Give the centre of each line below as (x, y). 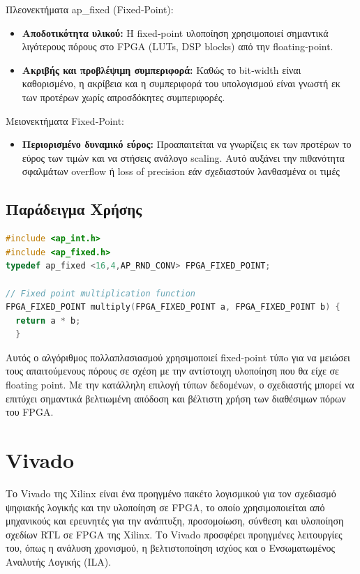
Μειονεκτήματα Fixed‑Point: (65, 120)
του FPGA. (30, 412)
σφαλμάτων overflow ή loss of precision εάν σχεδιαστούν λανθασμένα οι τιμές (181, 171)
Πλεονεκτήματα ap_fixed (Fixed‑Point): (90, 9)
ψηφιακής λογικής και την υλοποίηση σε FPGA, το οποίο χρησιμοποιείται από (165, 507)
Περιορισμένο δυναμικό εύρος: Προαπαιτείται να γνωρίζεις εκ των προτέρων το (187, 144)
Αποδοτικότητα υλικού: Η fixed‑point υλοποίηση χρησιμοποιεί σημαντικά (175, 32)
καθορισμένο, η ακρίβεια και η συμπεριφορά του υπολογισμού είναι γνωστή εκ (181, 83)
